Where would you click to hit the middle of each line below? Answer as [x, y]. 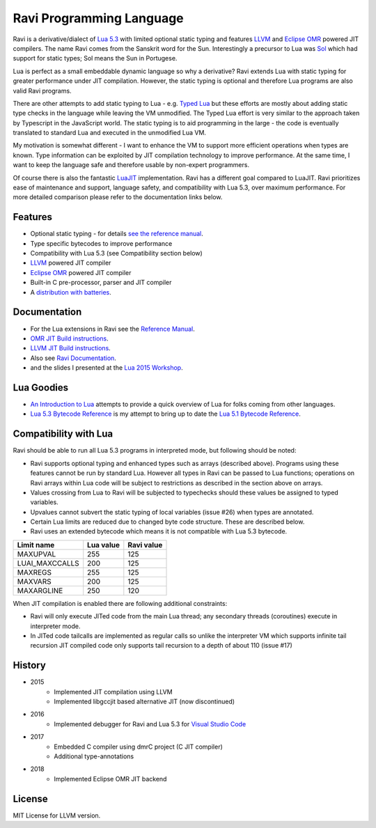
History [30, 665]
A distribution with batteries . [71, 292]
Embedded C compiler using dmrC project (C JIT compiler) [138, 747]
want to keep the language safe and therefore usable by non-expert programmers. [131, 165]
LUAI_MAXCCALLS [48, 563]
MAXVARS [34, 581]
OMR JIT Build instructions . [70, 338]
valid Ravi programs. [42, 91]
